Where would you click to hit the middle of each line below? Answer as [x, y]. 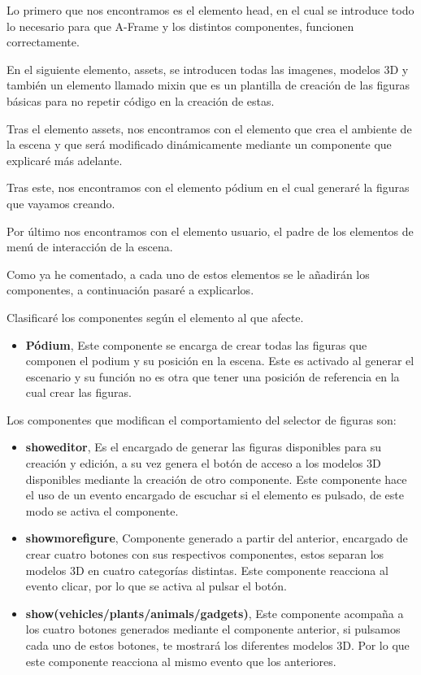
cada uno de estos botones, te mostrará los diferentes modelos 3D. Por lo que [217, 645]
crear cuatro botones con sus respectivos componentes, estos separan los [205, 554]
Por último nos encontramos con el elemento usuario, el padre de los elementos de [210, 231]
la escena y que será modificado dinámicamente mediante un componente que [199, 144]
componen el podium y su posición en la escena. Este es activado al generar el [220, 361]
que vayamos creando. [61, 203]
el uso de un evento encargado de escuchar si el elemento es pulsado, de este [215, 495]
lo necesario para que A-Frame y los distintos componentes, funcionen [180, 26]
